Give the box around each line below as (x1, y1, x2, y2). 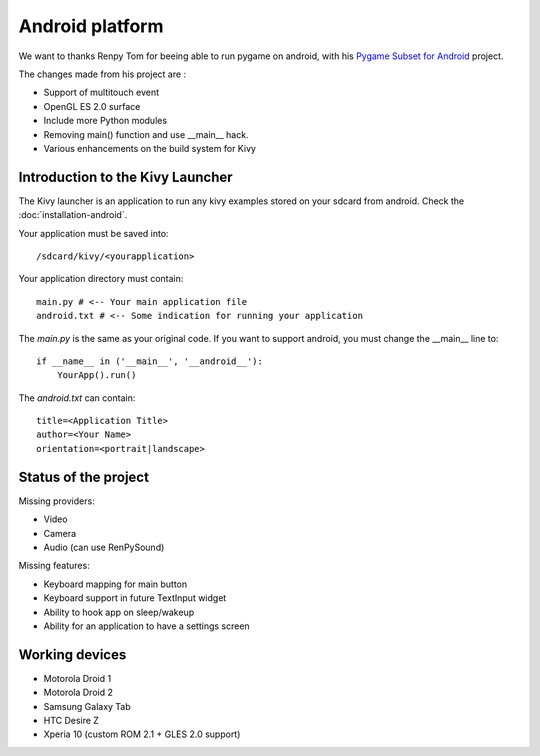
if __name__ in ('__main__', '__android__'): (36, 355, 264, 367)
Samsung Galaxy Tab (43, 700, 132, 712)
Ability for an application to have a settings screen (43, 620, 250, 632)
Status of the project (18, 468, 150, 485)
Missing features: (18, 560, 90, 572)
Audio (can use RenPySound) (43, 541, 165, 553)
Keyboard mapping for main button (43, 578, 188, 590)
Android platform (18, 15, 164, 37)
